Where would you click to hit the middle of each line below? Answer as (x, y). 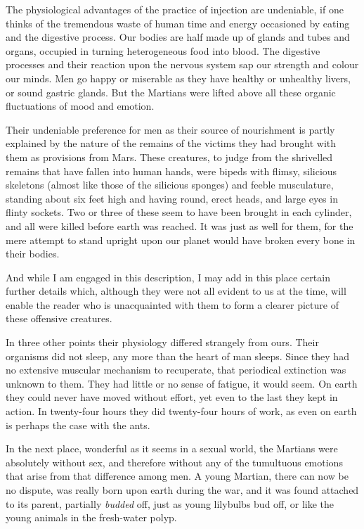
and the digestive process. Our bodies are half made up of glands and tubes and (178, 37)
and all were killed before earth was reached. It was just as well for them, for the (180, 225)
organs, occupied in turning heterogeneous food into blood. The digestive (163, 50)
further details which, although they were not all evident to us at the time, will (176, 291)
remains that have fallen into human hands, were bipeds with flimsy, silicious (171, 171)
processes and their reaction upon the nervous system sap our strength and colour (182, 64)
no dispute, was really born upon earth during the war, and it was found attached (182, 490)
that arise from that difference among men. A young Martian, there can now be (177, 476)
